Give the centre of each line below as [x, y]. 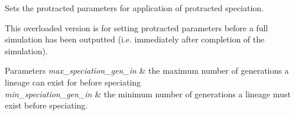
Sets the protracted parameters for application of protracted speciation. [134, 8]
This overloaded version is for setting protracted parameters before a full [137, 27]
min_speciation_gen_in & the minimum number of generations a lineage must [148, 93]
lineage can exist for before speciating [73, 82]
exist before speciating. [46, 105]
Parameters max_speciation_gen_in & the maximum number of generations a [147, 70]
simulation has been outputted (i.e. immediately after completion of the [135, 39]
